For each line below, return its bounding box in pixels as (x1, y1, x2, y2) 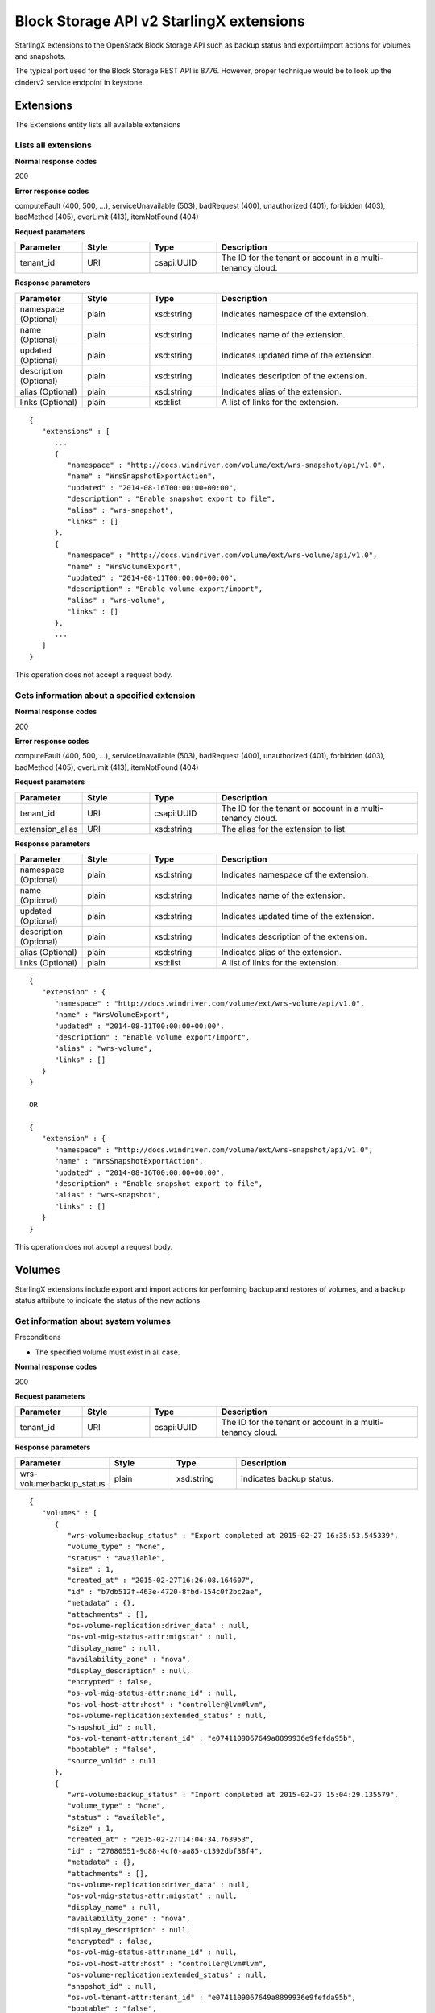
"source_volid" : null (67, 1756, 157, 1765)
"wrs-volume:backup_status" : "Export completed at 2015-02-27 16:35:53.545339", (67, 1531, 399, 1540)
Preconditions (14, 1333, 61, 1342)
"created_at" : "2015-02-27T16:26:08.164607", (67, 1576, 255, 1585)
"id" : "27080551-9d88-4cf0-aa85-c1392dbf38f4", (67, 1846, 263, 1855)
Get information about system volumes (14, 1316, 171, 1327)
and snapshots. (14, 51, 66, 60)
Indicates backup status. (240, 1473, 334, 1484)
